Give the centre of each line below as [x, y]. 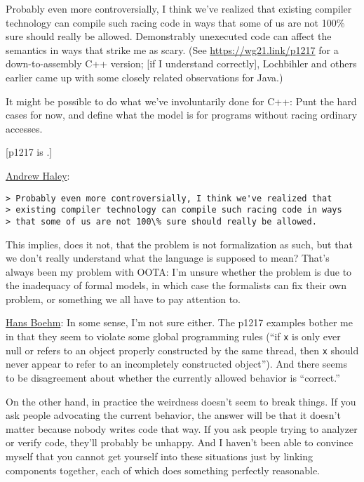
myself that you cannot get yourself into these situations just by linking [160, 456]
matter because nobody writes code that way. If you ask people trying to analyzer [182, 428]
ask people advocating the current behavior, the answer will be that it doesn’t [173, 415]
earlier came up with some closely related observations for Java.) [144, 77]
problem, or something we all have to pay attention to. [123, 299]
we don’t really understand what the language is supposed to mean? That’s [168, 258]
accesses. [24, 128]
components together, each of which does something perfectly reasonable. [163, 470]
